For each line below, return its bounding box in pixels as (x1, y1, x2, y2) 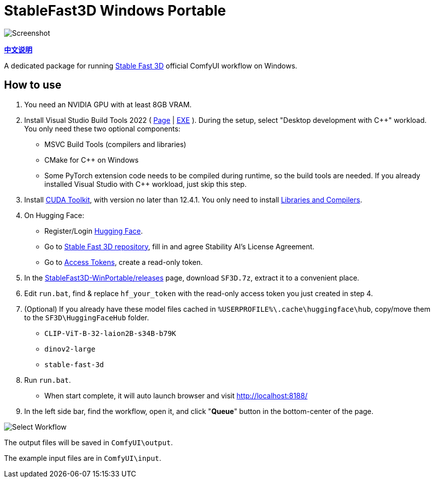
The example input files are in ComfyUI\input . (4, 453, 161, 462)
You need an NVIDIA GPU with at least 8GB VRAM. (24, 100, 192, 109)
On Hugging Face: (24, 211, 84, 220)
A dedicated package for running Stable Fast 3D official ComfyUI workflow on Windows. (4, 61, 297, 70)
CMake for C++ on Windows (44, 155, 139, 164)
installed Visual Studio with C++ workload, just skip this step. (44, 179, 247, 188)
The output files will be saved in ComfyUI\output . (4, 438, 173, 447)
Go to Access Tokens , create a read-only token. (44, 257, 203, 266)
